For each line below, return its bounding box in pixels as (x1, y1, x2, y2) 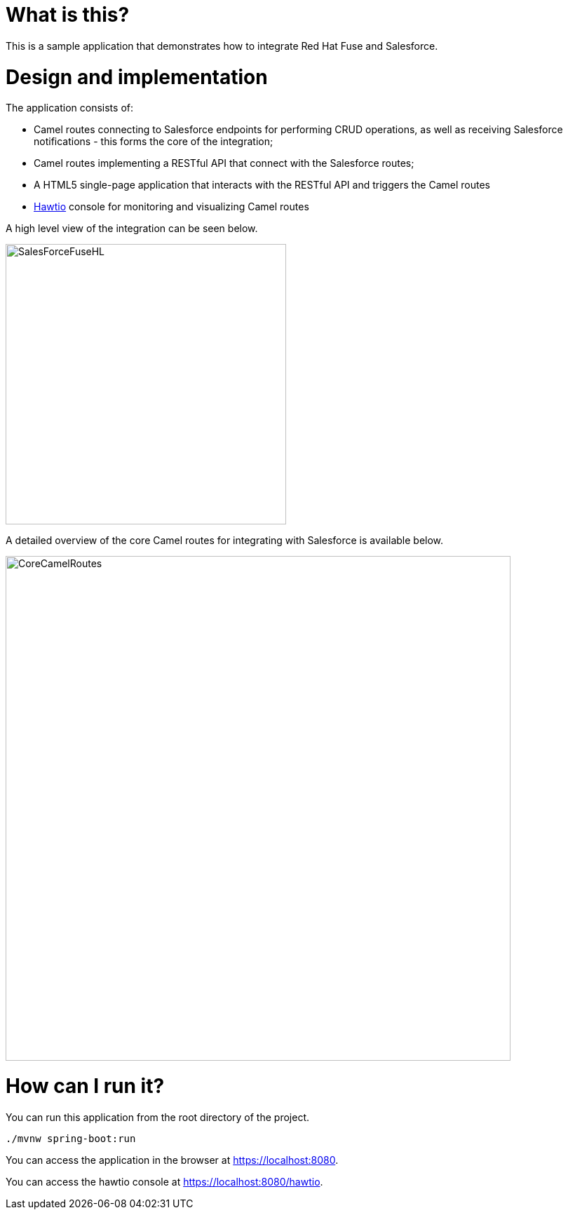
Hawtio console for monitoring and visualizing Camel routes (34, 201, 309, 213)
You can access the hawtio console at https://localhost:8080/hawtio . (6, 1175, 323, 1188)
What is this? (6, 3, 130, 27)
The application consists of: (6, 102, 133, 114)
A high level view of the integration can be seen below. (6, 222, 258, 235)
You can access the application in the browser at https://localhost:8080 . (6, 1153, 339, 1166)
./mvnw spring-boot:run (6, 1132, 136, 1144)
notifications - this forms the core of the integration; (34, 135, 273, 148)
